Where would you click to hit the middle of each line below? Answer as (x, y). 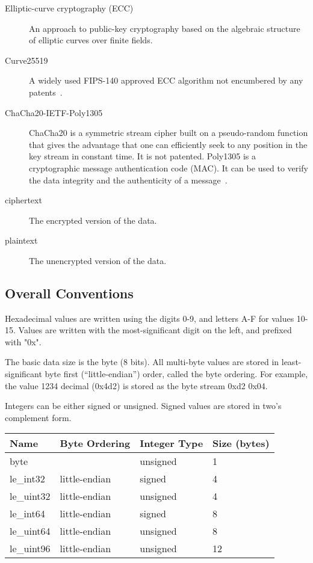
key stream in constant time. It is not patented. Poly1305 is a (142, 156)
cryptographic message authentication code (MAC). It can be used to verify (169, 168)
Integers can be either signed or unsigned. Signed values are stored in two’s (143, 406)
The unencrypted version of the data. (98, 260)
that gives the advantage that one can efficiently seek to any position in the (168, 144)
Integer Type (172, 443)
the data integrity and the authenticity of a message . (128, 180)
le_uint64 (30, 531)
